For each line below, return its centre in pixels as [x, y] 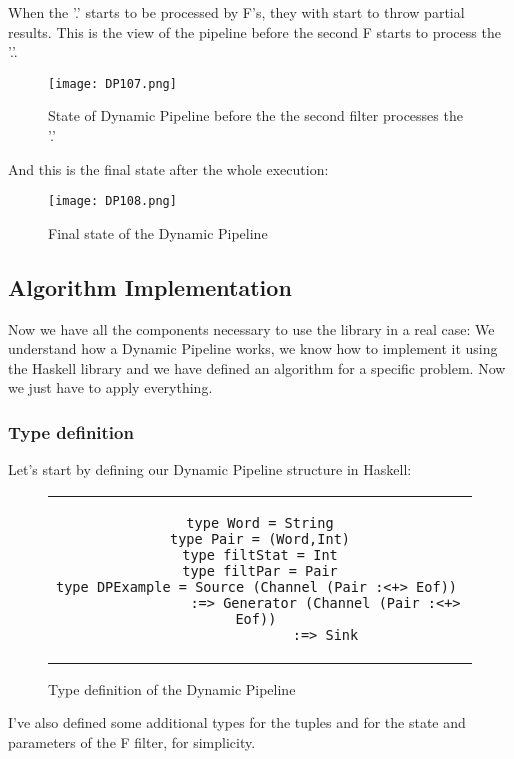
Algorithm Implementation [150, 286]
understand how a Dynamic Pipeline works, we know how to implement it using [253, 348]
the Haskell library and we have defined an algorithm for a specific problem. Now [257, 367]
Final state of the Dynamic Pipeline [158, 232]
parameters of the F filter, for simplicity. [132, 742]
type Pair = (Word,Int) [260, 538]
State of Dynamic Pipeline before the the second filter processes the [255, 115]
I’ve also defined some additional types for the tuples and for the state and [237, 722]
